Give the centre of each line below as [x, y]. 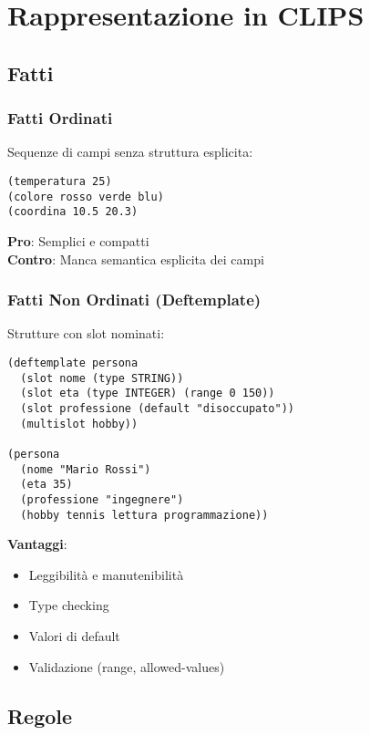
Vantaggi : [37, 544]
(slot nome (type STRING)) [102, 378]
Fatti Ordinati [60, 118]
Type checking [69, 605]
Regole [40, 715]
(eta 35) [46, 485]
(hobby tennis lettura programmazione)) [144, 515]
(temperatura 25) [60, 181]
